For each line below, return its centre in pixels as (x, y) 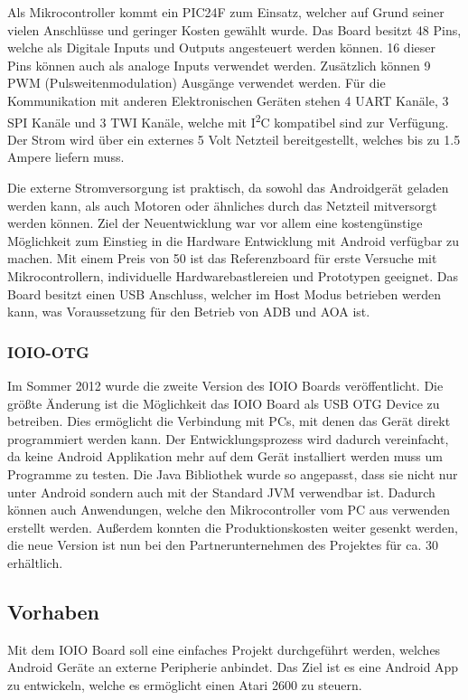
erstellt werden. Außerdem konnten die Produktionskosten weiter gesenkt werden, (233, 527)
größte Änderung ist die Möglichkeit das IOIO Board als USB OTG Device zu (224, 403)
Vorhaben (53, 611)
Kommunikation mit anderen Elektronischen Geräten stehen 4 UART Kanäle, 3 (228, 100)
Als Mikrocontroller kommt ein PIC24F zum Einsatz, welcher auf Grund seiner (226, 12)
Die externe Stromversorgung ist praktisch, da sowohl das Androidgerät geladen (228, 187)
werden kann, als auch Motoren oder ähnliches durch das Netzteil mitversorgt (222, 205)
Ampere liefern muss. (66, 157)
